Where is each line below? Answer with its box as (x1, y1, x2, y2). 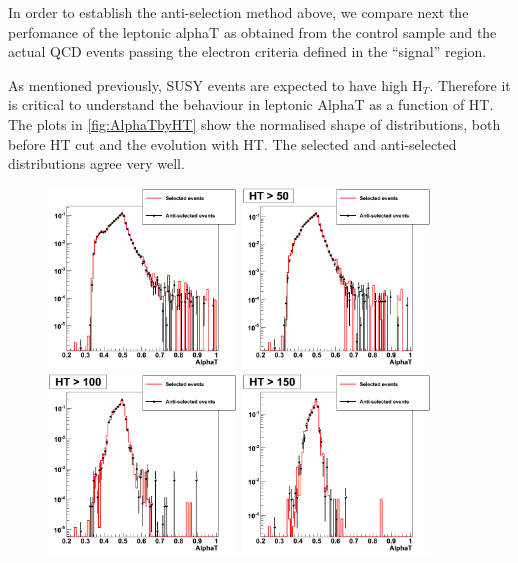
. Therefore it (429, 74, 511, 95)
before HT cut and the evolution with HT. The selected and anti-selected (8, 133, 457, 154)
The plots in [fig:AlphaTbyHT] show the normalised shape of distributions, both (8, 113, 501, 134)
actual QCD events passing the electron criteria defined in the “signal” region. (8, 41, 487, 62)
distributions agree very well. (8, 153, 185, 174)
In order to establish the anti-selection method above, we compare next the (8, 2, 469, 22)
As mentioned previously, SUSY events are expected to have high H (8, 74, 423, 95)
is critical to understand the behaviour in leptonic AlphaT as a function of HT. (8, 94, 494, 115)
